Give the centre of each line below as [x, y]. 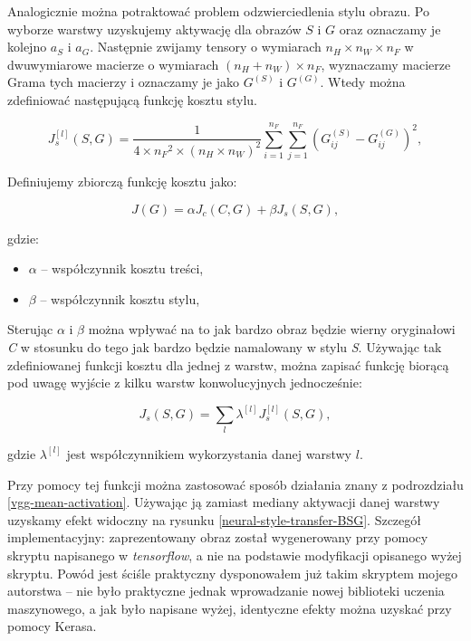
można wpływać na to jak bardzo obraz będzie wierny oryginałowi [272, 329]
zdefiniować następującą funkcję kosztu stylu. [132, 99]
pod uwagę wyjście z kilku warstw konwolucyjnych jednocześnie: [185, 383]
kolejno [27, 47]
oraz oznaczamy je [390, 29]
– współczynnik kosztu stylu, [120, 298]
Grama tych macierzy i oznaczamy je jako [124, 82]
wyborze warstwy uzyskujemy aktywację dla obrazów [154, 29]
